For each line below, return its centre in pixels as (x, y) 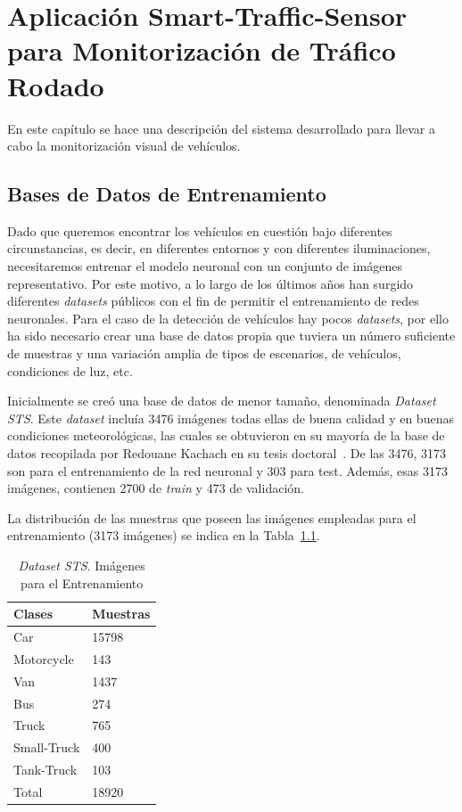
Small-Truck (47, 747)
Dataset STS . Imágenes (82, 565)
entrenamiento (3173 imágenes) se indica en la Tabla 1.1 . (164, 535)
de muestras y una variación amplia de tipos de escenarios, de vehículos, (204, 353)
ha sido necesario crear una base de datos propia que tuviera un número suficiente (231, 336)
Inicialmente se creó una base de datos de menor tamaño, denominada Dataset (222, 401)
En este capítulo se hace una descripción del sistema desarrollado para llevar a (221, 128)
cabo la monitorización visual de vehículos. (124, 146)
